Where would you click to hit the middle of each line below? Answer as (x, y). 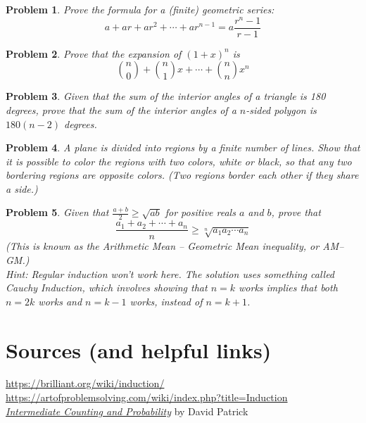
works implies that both (288, 288)
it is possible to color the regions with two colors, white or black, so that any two (179, 161)
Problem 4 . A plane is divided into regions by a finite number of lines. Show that (183, 147)
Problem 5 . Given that (57, 212)
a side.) (22, 188)
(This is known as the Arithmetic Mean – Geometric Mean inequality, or (163, 246)
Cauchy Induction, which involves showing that (107, 288)
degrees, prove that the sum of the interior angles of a (121, 109)
